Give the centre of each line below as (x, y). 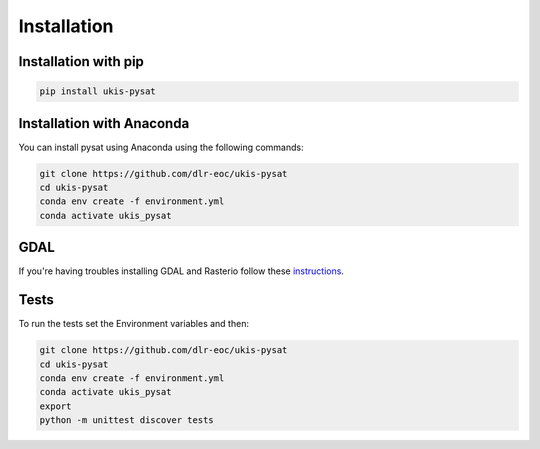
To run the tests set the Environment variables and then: (134, 324)
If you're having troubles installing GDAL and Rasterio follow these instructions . (181, 271)
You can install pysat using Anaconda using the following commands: (161, 147)
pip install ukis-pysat (98, 91)
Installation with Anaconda (104, 123)
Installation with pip (81, 61)
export (55, 406)
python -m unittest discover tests (126, 420)
